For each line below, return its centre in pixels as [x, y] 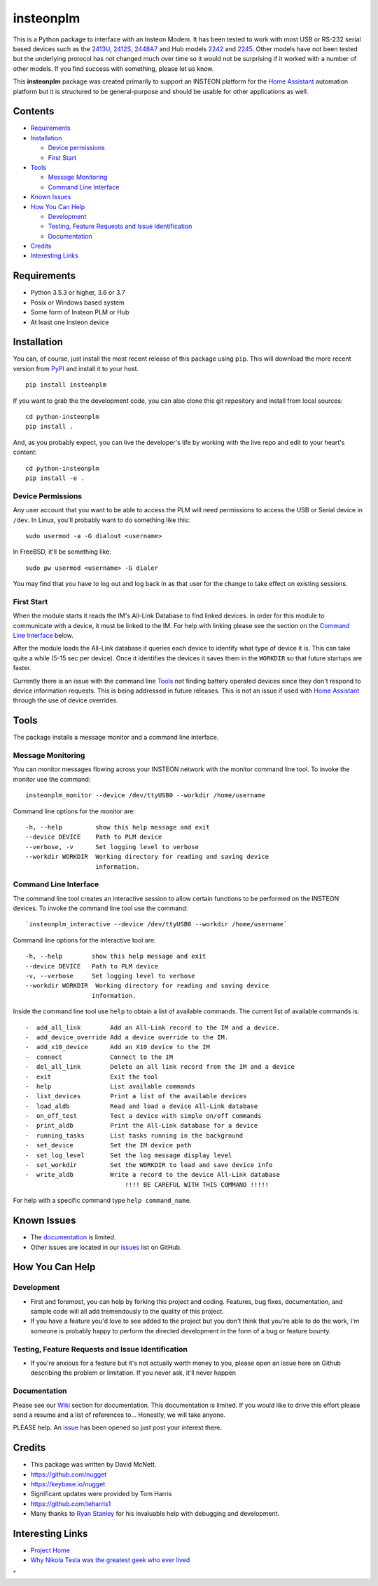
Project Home [50, 1550]
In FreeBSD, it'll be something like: [62, 552]
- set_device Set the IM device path [108, 1145]
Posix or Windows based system [78, 302]
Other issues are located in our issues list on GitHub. [106, 1247]
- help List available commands [110, 1086]
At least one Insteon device [70, 322]
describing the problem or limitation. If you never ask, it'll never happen [133, 1373]
